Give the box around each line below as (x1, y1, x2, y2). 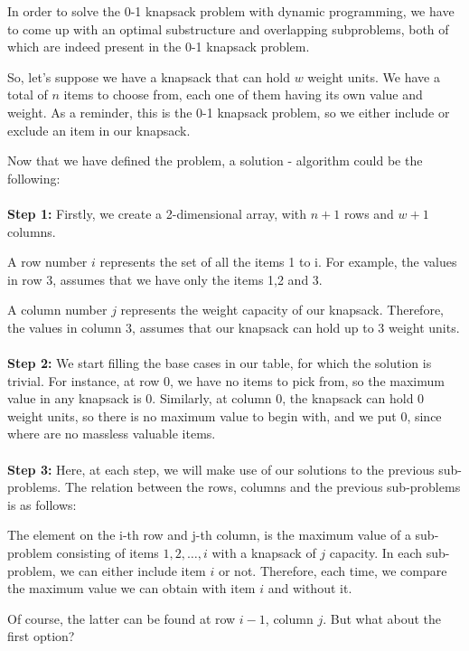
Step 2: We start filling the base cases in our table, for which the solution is (7, 354, 432, 373)
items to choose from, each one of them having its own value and (63, 85, 423, 104)
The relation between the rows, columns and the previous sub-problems (64, 477, 461, 496)
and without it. (267, 579, 352, 598)
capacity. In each (329, 543, 423, 562)
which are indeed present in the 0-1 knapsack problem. (7, 37, 310, 56)
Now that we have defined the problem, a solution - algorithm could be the (7, 151, 423, 170)
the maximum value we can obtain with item (7, 579, 256, 598)
